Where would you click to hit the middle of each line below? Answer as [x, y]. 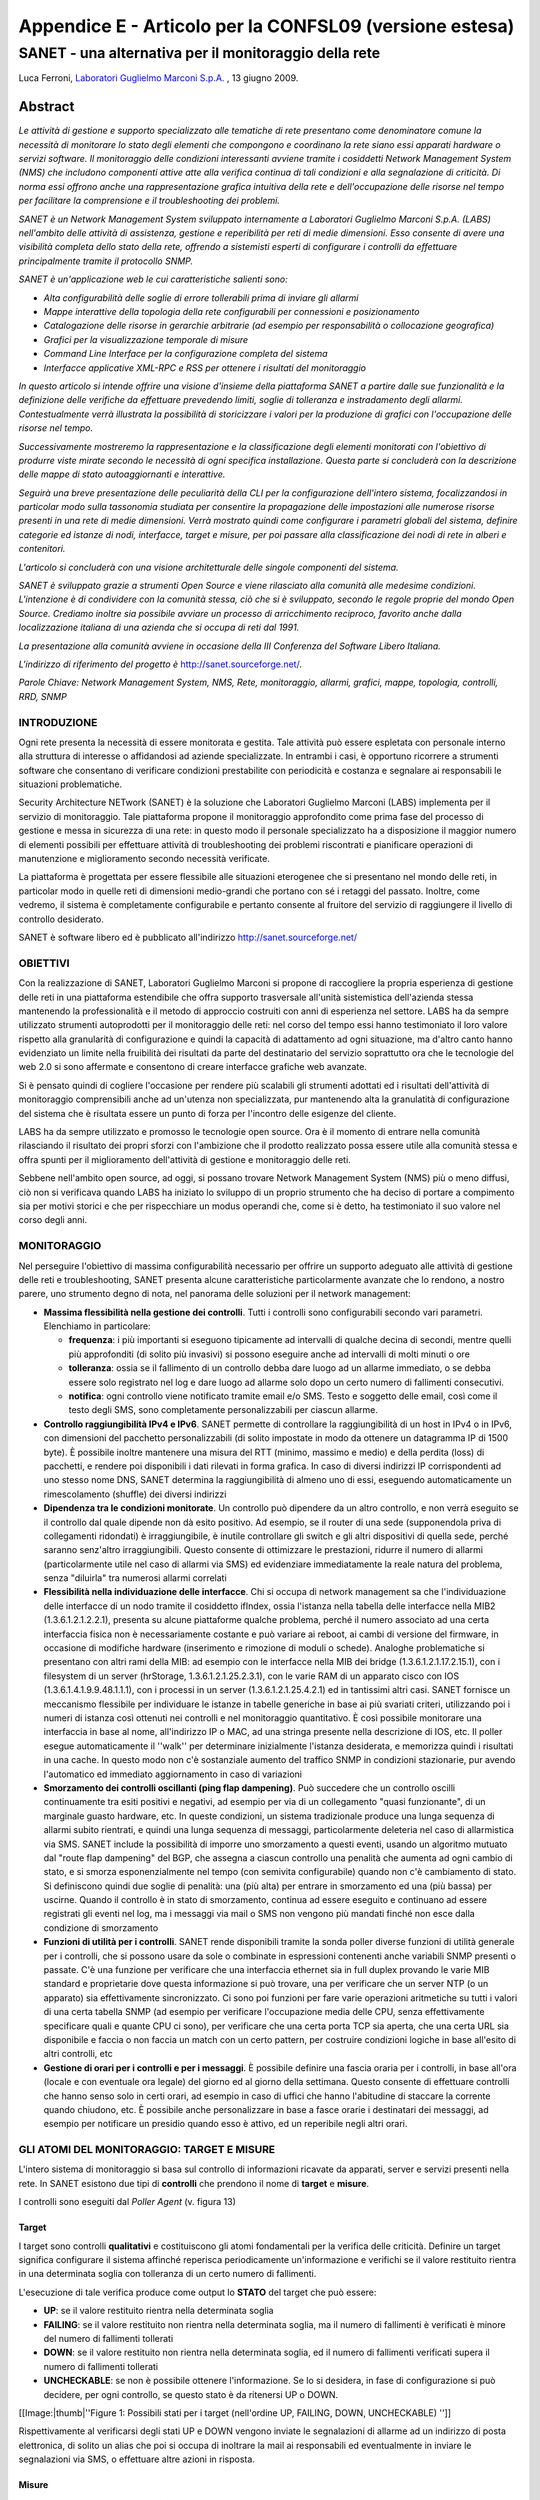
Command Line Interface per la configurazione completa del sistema [186, 354]
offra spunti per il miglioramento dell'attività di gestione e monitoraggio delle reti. [185, 1159]
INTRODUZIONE [58, 722]
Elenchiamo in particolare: [97, 1326]
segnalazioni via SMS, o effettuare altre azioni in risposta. [136, 2459]
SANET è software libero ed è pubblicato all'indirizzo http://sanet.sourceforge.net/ [188, 937]
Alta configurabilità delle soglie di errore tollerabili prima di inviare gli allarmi [201, 297]
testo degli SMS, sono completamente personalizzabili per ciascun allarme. [223, 1410]
